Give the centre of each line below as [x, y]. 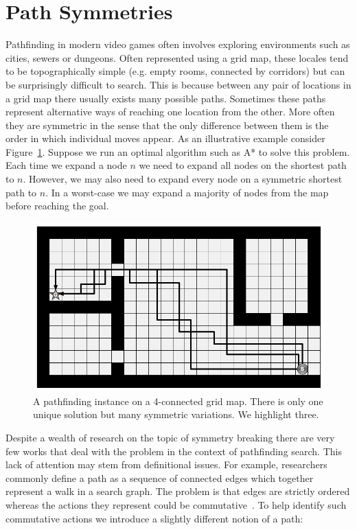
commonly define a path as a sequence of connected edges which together [160, 477]
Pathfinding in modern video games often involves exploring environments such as [178, 44]
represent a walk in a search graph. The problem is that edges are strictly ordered [178, 491]
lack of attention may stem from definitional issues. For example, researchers [166, 464]
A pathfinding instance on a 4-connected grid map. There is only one [178, 401]
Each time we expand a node [66, 165]
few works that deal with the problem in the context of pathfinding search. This [174, 451]
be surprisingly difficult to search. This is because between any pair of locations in [178, 84]
